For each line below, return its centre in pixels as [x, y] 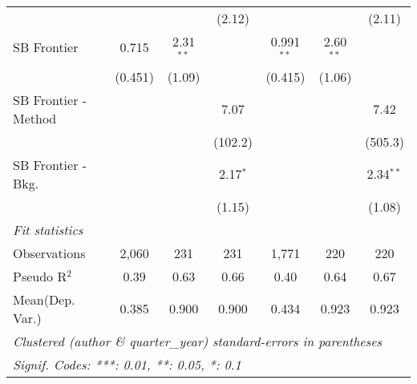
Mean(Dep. [44, 299]
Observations [49, 253]
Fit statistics [48, 229]
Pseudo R [40, 276]
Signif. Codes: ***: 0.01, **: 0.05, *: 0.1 [127, 364]
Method [35, 118]
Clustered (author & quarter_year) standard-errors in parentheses [198, 341]
